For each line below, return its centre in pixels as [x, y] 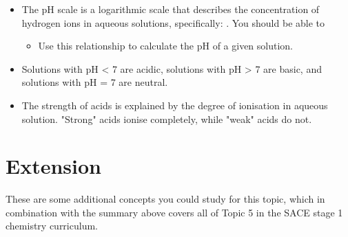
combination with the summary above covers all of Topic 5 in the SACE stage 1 [174, 212]
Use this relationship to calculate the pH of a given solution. [165, 46]
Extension [53, 166]
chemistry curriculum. [52, 226]
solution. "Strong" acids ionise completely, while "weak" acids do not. [167, 118]
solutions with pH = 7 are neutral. [95, 82]
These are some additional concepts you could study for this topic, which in [165, 199]
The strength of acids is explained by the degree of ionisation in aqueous [175, 105]
